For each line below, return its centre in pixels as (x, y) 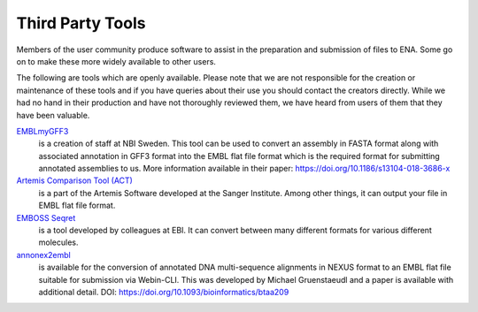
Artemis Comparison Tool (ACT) (74, 180)
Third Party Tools (81, 23)
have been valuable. (53, 115)
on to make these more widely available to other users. (116, 61)
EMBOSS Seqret (46, 217)
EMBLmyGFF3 (42, 131)
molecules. (58, 242)
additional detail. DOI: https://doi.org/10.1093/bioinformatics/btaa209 (164, 292)
